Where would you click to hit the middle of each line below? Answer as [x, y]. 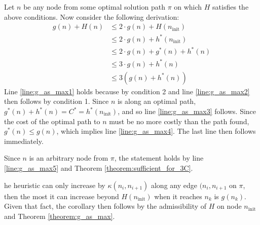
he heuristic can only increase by [55, 185]
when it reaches [178, 196]
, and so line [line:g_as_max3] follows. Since [187, 111]
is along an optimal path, [157, 101]
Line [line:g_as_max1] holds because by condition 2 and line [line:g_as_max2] [127, 91]
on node [229, 206]
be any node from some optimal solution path [94, 7]
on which [188, 7]
